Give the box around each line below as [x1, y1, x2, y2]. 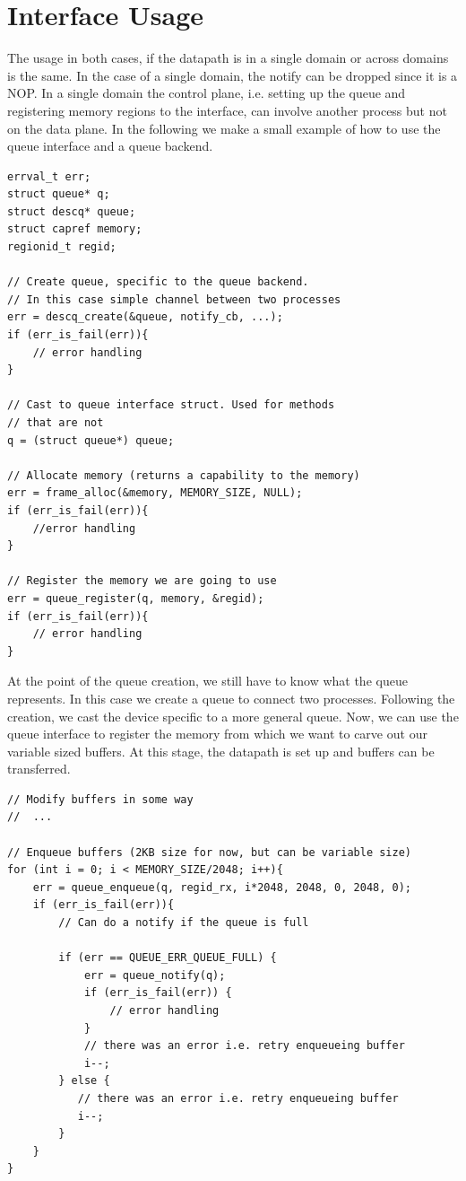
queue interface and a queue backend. [7, 136, 213, 155]
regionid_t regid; [7, 241, 116, 254]
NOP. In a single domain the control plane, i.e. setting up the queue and [7, 83, 406, 102]
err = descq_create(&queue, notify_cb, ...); [7, 311, 283, 324]
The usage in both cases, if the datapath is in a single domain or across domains [7, 48, 449, 67]
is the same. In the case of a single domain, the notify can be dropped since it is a [7, 66, 458, 84]
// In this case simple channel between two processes [7, 293, 341, 306]
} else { [58, 1074, 110, 1088]
